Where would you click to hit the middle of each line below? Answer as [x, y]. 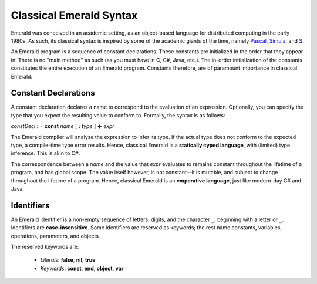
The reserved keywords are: [45, 247]
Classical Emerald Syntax [74, 15]
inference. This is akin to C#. [45, 153]
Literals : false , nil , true [68, 260]
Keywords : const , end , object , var [82, 268]
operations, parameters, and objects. [55, 236]
